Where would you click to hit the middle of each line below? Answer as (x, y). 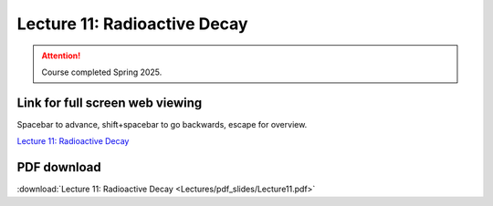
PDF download (59, 167)
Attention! (61, 56)
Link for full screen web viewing (110, 103)
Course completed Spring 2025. (102, 72)
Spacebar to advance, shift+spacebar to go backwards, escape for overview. (162, 124)
